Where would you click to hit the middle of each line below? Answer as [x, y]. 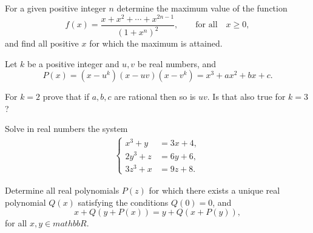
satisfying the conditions [123, 202]
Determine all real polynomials [62, 190]
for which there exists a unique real [214, 190]
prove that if [66, 97]
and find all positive [42, 43]
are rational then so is [155, 97]
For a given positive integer [56, 8]
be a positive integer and [73, 63]
